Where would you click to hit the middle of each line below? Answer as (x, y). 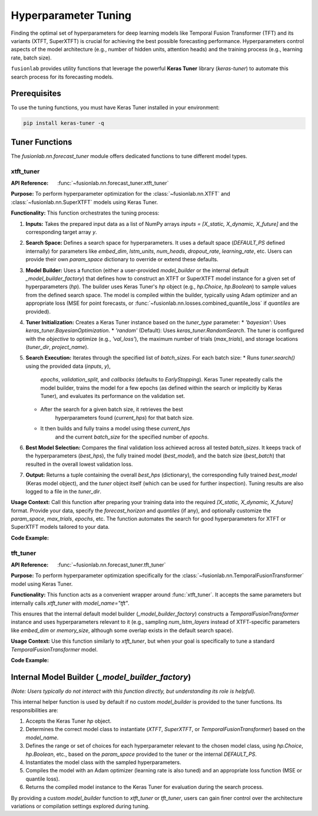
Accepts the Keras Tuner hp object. (69, 721)
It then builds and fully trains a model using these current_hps (115, 429)
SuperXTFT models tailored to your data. (60, 527)
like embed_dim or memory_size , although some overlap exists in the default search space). (122, 630)
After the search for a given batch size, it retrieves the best (112, 409)
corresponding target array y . (61, 232)
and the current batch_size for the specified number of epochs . (132, 437)
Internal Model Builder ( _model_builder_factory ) (101, 677)
